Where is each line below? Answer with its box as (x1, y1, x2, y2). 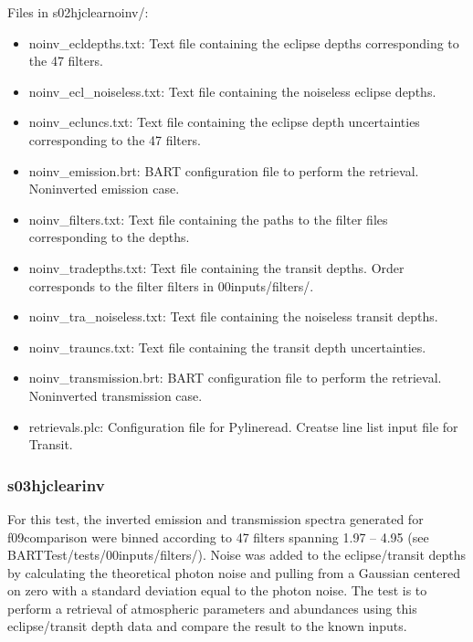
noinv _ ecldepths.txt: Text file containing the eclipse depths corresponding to (28, 33, 459, 52)
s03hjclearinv (7, 473, 105, 496)
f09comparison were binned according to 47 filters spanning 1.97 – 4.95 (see (7, 527, 429, 546)
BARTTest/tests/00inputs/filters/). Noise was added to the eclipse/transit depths (7, 545, 467, 564)
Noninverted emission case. (28, 179, 180, 198)
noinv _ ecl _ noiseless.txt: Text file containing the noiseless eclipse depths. (28, 81, 436, 100)
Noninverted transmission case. (28, 385, 203, 405)
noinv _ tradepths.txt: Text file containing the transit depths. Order (28, 258, 405, 277)
